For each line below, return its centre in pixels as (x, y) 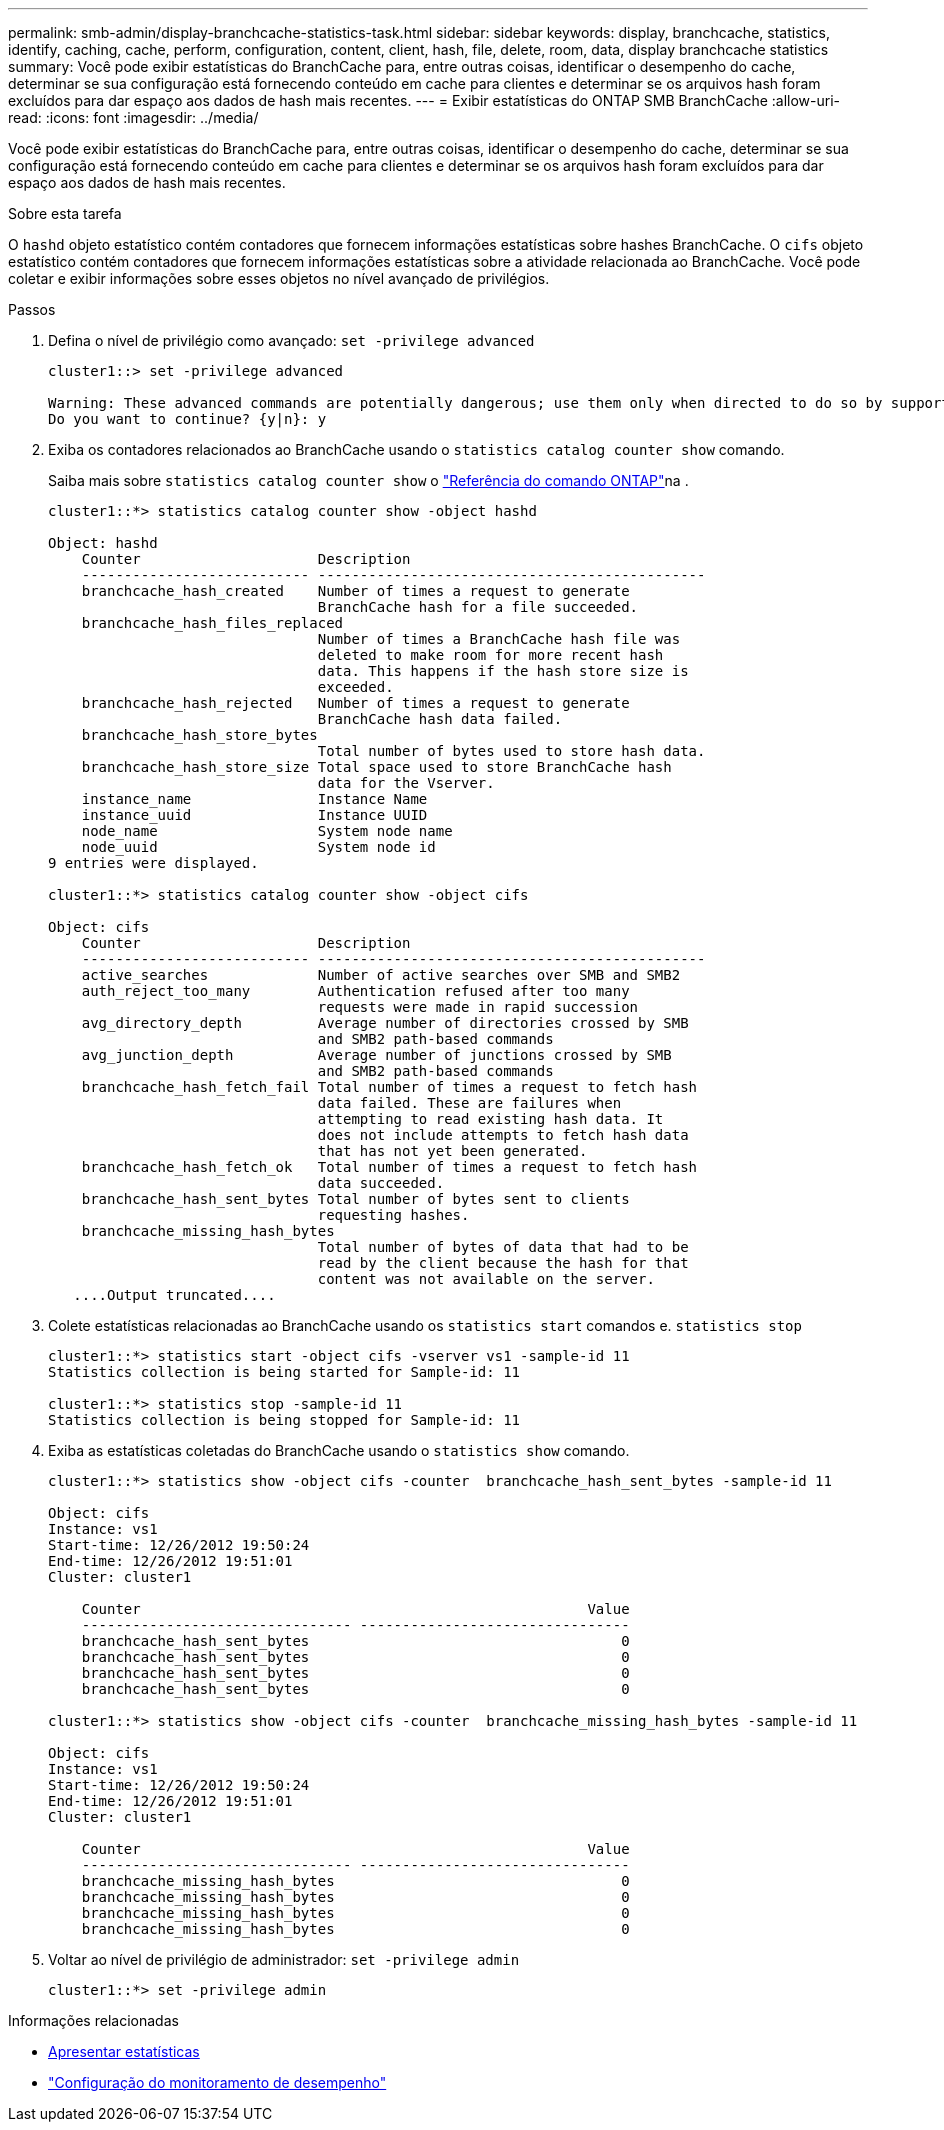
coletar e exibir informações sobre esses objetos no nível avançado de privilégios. (279, 278)
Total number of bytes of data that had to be (503, 1247)
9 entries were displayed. (153, 863)
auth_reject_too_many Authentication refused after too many (355, 991)
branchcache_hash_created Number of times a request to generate (355, 591)
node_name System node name (267, 831)
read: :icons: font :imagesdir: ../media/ (133, 117)
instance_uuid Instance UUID (254, 815)
